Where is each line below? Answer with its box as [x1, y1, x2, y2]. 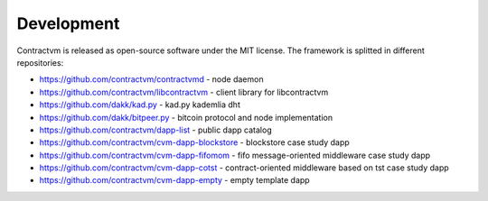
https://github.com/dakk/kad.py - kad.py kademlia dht [39, 99, 241, 110]
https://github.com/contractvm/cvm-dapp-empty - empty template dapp [39, 175, 311, 186]
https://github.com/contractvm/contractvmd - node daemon [39, 74, 264, 85]
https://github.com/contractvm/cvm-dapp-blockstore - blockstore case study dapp [39, 137, 350, 148]
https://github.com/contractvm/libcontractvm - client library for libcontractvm [39, 87, 329, 97]
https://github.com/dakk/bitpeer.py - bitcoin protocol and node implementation [39, 112, 333, 123]
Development [16, 14, 120, 33]
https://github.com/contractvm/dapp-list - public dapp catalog [39, 124, 272, 135]
